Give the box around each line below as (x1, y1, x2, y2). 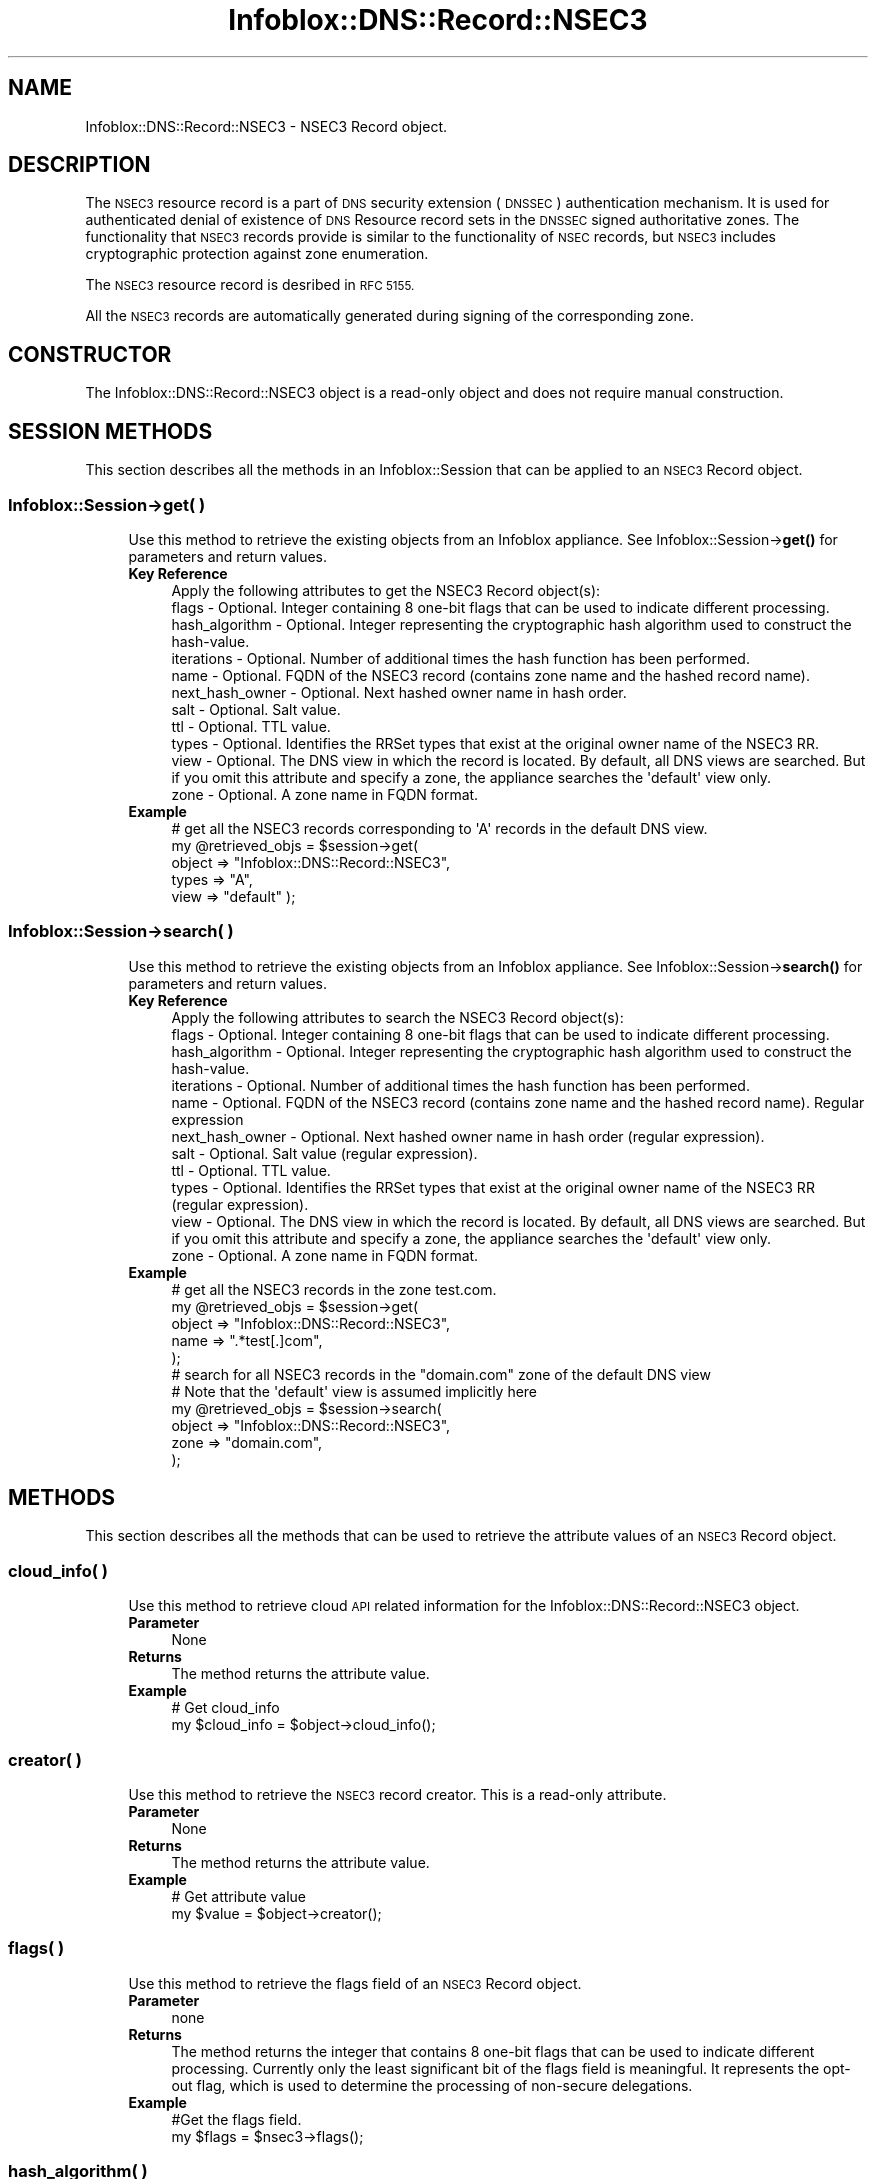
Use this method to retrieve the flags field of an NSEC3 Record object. (128, 1974, 582, 1992)
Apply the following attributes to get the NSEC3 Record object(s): (171, 581, 601, 599)
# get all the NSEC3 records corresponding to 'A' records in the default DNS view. (171, 819, 708, 837)
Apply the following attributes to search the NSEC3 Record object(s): (171, 1008, 624, 1026)
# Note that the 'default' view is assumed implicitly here (171, 1382, 538, 1400)
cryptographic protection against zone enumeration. (85, 245, 429, 263)
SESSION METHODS (8, 418, 213, 444)
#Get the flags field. (171, 2110, 302, 2128)
